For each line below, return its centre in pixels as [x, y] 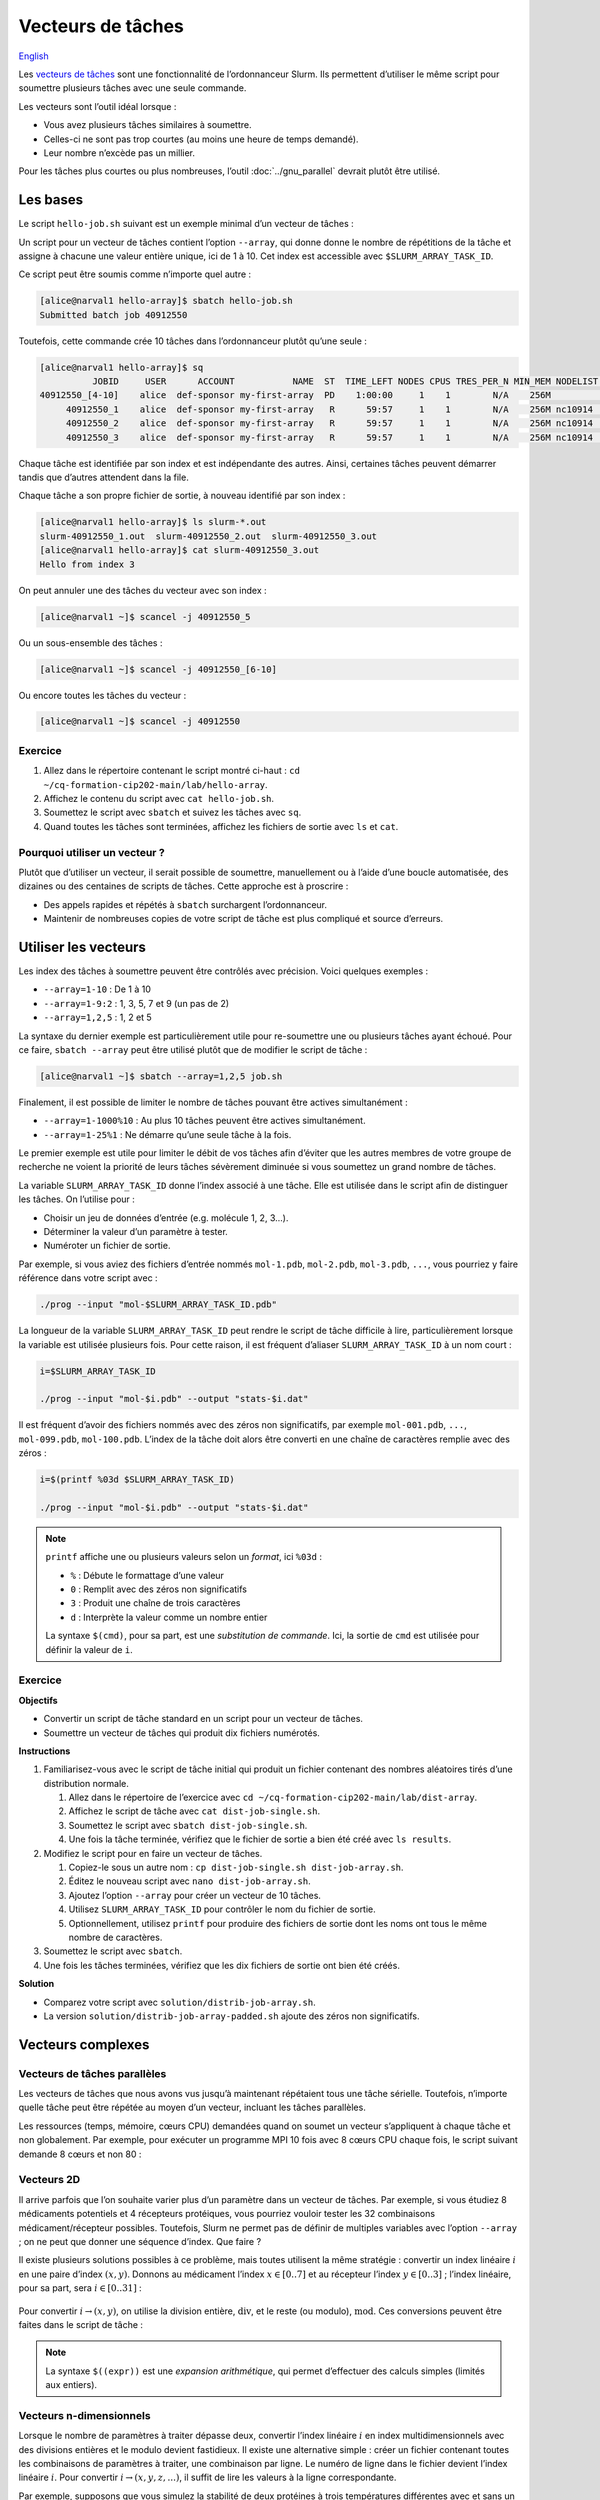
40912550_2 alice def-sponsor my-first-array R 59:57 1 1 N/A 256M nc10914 [329, 423]
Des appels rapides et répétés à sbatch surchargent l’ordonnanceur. [185, 904]
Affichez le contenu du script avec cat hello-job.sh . [159, 798]
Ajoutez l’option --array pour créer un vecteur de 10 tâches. [195, 1895]
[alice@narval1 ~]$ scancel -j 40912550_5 [145, 616]
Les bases [51, 200]
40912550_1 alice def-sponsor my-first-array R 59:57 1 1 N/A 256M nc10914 [329, 409]
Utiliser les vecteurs [82, 946]
